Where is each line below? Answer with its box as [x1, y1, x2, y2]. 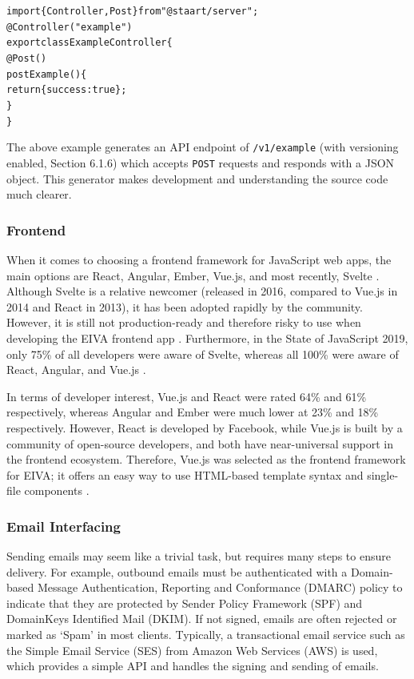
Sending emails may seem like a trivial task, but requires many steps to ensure [6, 548, 391, 564]
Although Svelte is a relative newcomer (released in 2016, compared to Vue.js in [6, 283, 398, 299]
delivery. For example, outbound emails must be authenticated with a [6, 563, 348, 580]
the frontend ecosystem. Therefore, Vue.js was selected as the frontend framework [6, 451, 406, 468]
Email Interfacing [6, 516, 121, 536]
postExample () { [6, 68, 87, 80]
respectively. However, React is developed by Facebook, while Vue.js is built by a [6, 419, 403, 436]
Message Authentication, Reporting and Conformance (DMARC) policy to [37, 579, 403, 596]
